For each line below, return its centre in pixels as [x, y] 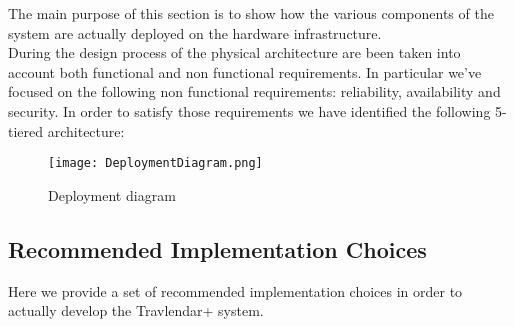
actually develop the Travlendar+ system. [136, 310]
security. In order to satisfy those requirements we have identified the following [249, 110]
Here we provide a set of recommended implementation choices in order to [235, 290]
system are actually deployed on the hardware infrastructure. [195, 32]
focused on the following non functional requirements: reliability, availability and [254, 91]
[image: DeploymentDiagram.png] [155, 163]
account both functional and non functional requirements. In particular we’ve [245, 71]
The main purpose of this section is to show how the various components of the [251, 13]
